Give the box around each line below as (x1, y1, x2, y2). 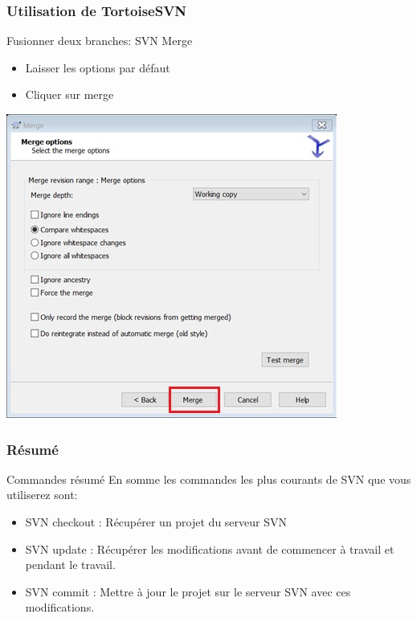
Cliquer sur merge (25, 86, 114, 103)
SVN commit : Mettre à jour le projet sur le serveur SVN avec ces (25, 583, 351, 600)
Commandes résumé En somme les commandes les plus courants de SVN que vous (6, 470, 411, 487)
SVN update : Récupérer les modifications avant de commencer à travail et (25, 540, 395, 557)
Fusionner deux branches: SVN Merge (6, 32, 193, 49)
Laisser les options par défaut (25, 59, 170, 76)
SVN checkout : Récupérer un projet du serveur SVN (25, 514, 287, 530)
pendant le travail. (25, 556, 116, 573)
